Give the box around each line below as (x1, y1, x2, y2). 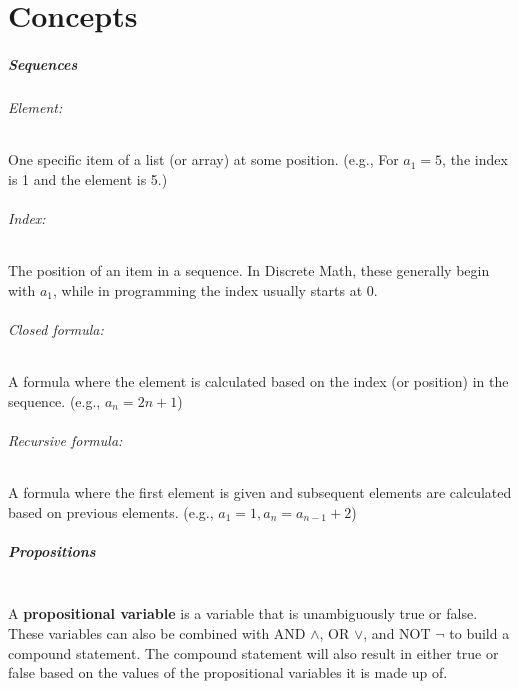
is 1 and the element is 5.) (8, 168, 168, 189)
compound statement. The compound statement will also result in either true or (8, 642, 499, 663)
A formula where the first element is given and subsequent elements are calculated (8, 482, 512, 503)
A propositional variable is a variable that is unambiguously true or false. (8, 603, 478, 624)
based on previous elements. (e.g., (8, 501, 214, 522)
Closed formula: (8, 318, 104, 339)
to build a (449, 623, 510, 644)
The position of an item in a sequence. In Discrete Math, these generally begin (8, 260, 490, 281)
